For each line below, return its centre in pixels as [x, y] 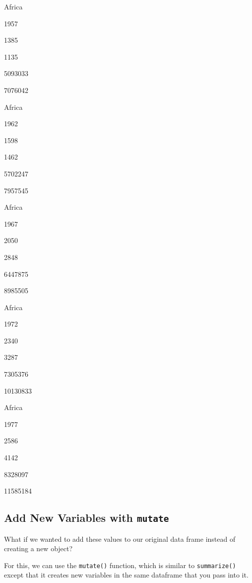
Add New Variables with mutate [87, 518]
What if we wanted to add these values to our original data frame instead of [120, 539]
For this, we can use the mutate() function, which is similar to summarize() [120, 565]
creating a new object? [38, 548]
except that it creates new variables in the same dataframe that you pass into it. [126, 575]
